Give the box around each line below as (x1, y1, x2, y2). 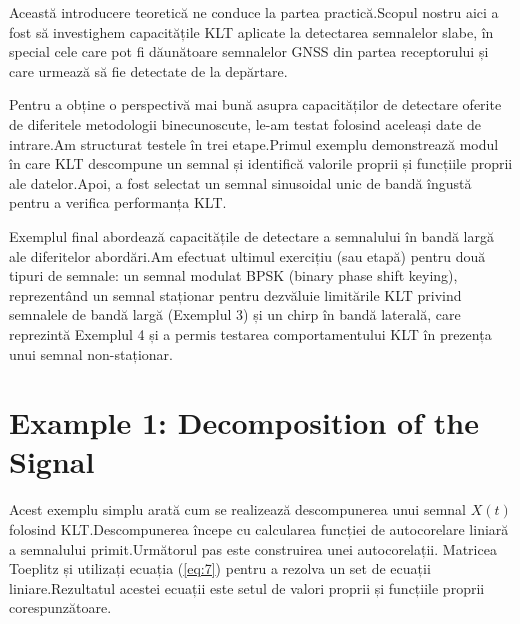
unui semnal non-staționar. (9, 343, 173, 364)
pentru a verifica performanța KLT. (9, 192, 227, 213)
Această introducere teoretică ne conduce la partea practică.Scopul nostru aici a (9, 2, 499, 22)
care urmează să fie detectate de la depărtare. (9, 60, 288, 81)
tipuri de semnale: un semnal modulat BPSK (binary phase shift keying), (9, 265, 458, 286)
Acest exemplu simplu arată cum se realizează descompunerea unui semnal (9, 499, 466, 520)
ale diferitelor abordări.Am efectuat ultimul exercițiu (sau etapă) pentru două (9, 245, 486, 266)
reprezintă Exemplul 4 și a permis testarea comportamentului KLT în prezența (9, 323, 492, 344)
